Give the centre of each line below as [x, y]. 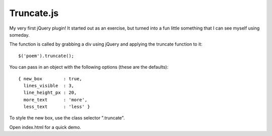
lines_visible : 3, [49, 86]
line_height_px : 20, [50, 93]
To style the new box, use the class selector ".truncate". [67, 118]
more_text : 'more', [55, 100]
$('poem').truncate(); [46, 56]
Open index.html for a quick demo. [45, 127]
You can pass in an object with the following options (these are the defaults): [89, 67]
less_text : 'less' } [57, 107]
